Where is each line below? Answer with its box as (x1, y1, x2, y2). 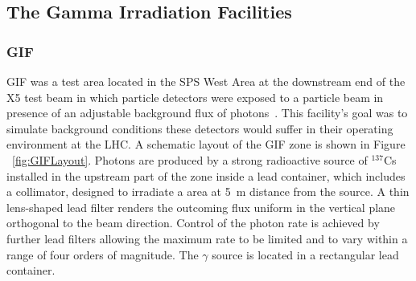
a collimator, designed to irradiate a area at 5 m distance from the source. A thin (6, 183, 410, 200)
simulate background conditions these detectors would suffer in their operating (6, 120, 393, 136)
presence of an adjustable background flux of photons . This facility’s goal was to (6, 104, 408, 121)
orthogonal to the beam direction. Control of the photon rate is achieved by (6, 214, 380, 231)
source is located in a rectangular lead (212, 246, 399, 263)
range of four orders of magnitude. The (6, 246, 199, 263)
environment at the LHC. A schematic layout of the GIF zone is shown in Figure (6, 136, 406, 153)
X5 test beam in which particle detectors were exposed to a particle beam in (6, 88, 384, 105)
